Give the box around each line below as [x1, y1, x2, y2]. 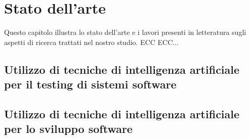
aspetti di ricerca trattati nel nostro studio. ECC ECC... [4, 36, 179, 47]
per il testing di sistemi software [4, 76, 177, 92]
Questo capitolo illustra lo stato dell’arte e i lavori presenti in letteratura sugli [4, 27, 246, 37]
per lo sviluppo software [4, 121, 133, 136]
